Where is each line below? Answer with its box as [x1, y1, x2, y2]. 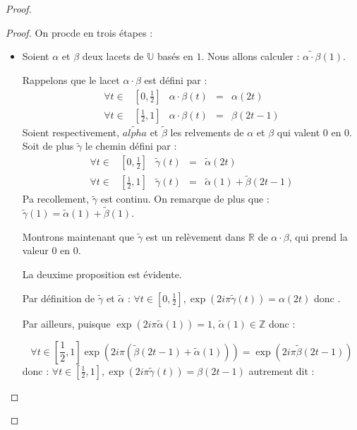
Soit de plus [22, 138, 74, 153]
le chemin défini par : [85, 138, 177, 153]
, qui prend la [289, 229, 348, 244]
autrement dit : [248, 363, 315, 378]
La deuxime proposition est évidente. [22, 266, 182, 281]
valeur [22, 243, 49, 258]
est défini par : [144, 73, 207, 87]
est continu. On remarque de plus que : [100, 191, 270, 206]
